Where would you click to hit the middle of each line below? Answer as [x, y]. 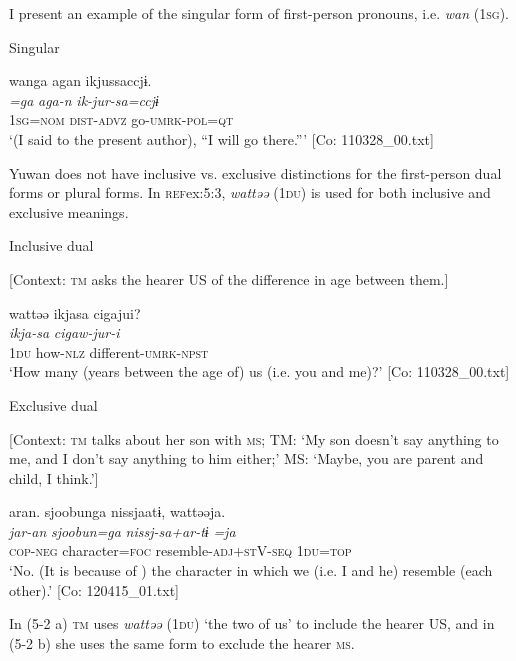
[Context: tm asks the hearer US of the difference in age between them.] [229, 278]
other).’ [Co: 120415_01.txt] [94, 589]
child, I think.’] [54, 477]
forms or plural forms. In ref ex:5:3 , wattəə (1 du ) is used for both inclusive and [250, 192]
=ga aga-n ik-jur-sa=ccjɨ [84, 99]
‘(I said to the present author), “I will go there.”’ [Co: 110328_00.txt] [221, 138]
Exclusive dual [53, 404]
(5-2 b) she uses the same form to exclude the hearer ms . [182, 642]
